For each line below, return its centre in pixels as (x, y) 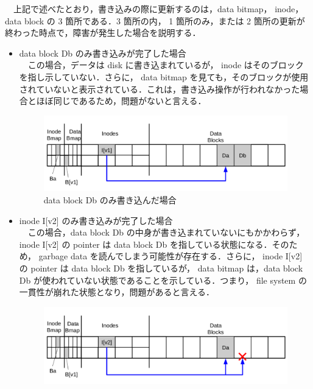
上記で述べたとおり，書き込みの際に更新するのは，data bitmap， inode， (158, 9)
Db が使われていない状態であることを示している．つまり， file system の (163, 280)
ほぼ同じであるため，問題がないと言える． (121, 101)
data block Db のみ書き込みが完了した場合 (103, 53)
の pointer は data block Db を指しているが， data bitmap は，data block (161, 268)
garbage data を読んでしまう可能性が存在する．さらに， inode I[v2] (171, 256)
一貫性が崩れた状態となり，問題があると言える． (117, 292)
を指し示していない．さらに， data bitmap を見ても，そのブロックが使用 (164, 76)
